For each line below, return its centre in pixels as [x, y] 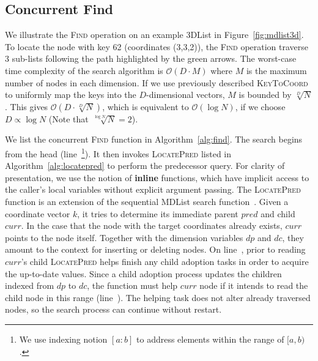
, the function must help [132, 285]
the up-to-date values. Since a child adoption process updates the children [143, 273]
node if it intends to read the [254, 285]
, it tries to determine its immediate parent [158, 213]
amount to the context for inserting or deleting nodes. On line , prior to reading [155, 249]
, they [293, 237]
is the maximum [276, 70]
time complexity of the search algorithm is [84, 70]
